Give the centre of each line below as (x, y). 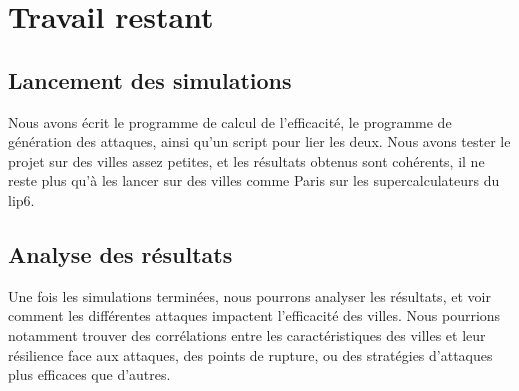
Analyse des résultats (120, 253)
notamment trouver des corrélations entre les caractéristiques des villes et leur (247, 334)
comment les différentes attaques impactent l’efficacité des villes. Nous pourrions (254, 315)
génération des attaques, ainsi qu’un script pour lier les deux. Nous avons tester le (259, 141)
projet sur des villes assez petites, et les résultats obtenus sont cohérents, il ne (246, 160)
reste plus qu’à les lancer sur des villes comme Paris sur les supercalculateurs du (254, 180)
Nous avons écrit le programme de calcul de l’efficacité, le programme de (230, 121)
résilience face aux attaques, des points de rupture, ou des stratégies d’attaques (250, 354)
